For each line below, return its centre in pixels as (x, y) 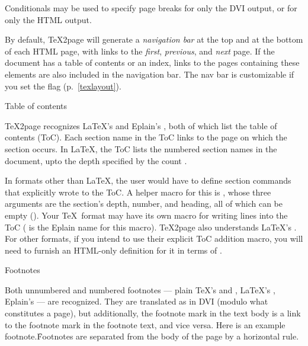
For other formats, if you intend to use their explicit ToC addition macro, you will (154, 238)
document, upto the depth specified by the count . (96, 160)
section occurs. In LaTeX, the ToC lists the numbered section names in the (141, 148)
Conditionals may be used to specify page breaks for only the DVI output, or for (151, 8)
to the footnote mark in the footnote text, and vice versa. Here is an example (145, 324)
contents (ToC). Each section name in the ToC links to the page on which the (146, 137)
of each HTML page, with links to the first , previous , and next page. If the (140, 51)
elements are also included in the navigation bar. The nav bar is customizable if (150, 74)
